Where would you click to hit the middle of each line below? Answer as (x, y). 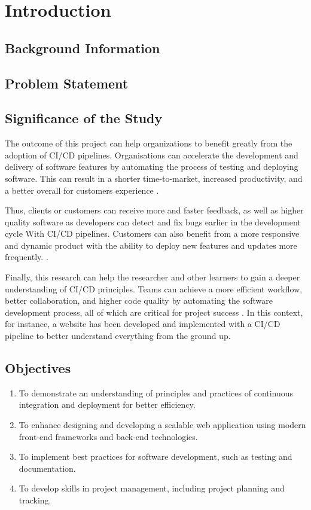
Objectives (38, 368)
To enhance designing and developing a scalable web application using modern (162, 425)
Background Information (83, 48)
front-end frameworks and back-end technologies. (108, 436)
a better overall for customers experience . (82, 190)
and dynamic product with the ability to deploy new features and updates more (151, 245)
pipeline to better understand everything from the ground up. (118, 336)
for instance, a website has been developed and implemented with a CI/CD (143, 324)
